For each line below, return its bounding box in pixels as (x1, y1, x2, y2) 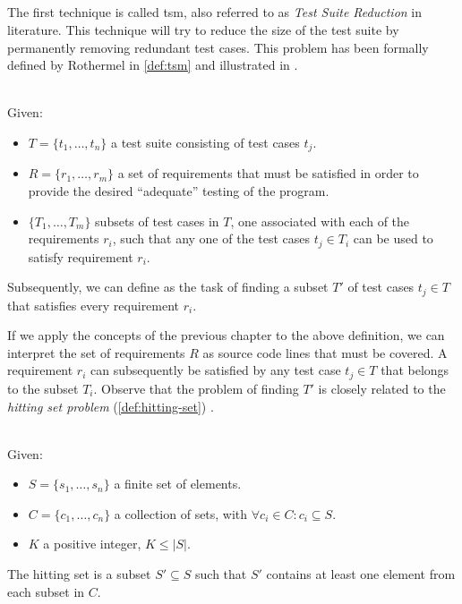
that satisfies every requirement (7, 295, 180, 314)
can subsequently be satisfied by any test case (90, 361, 341, 379)
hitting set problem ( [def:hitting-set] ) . (7, 396, 214, 415)
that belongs (381, 361, 449, 379)
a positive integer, (43, 534, 141, 553)
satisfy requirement (28, 247, 133, 266)
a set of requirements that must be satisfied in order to (117, 164, 419, 183)
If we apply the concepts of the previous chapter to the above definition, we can (7, 326, 445, 345)
